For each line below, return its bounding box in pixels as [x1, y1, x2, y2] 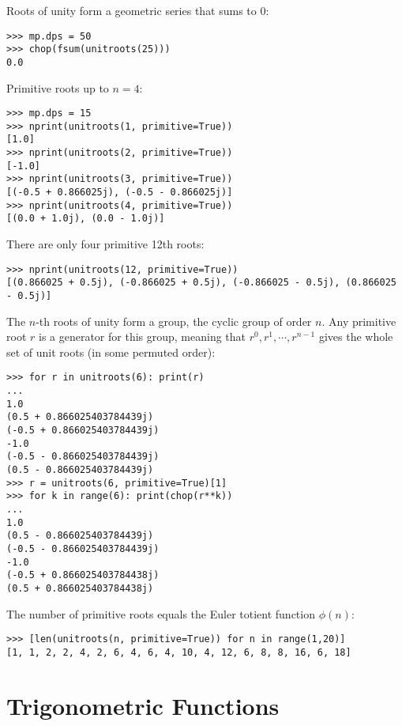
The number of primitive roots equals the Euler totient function [6, 605, 315, 622]
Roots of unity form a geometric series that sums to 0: [6, 2, 269, 18]
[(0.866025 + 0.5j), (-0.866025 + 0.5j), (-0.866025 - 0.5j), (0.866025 [6, 277, 396, 289]
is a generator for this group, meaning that [38, 328, 246, 345]
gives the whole [318, 328, 393, 345]
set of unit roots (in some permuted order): [6, 343, 216, 360]
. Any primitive [321, 312, 396, 329]
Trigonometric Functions [6, 689, 280, 721]
